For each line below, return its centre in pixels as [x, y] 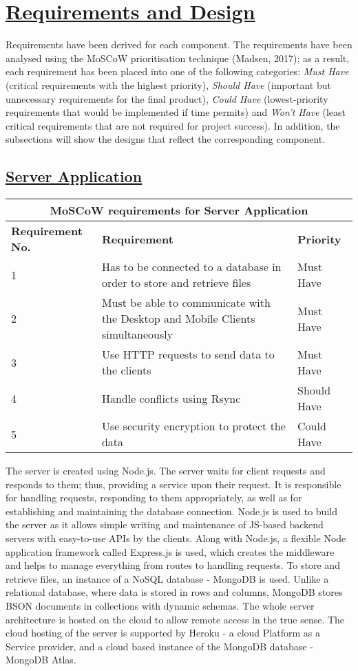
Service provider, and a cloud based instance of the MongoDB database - [159, 646]
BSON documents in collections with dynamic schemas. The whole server [160, 606]
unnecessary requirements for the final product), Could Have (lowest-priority [167, 98]
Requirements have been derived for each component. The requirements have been [179, 44]
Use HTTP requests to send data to [188, 354]
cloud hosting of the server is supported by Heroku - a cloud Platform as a [163, 633]
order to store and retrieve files [176, 283]
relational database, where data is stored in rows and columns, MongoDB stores [174, 592]
